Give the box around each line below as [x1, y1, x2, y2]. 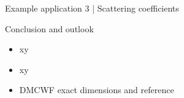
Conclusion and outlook [5, 22, 94, 35]
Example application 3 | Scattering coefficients [5, 2, 179, 14]
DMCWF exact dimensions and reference [19, 83, 174, 96]
